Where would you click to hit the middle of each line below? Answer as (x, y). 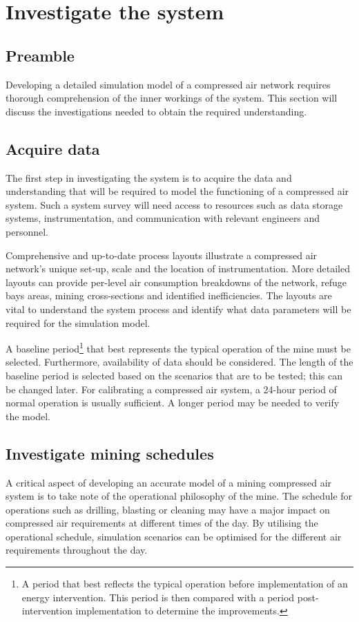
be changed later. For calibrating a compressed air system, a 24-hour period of (171, 389)
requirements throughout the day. (77, 550)
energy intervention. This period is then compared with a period (158, 597)
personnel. (27, 231)
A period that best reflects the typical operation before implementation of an (185, 584)
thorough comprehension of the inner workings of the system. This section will (172, 98)
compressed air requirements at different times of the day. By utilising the (162, 523)
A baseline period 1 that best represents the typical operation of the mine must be (178, 347)
